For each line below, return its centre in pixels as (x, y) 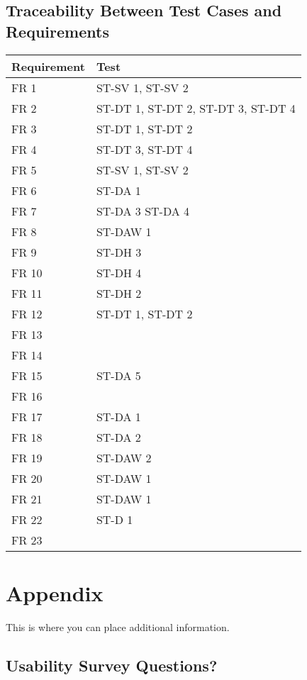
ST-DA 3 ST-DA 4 (143, 211)
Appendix (55, 592)
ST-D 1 (115, 519)
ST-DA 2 (118, 437)
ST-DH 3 (119, 252)
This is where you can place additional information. (118, 626)
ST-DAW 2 (124, 457)
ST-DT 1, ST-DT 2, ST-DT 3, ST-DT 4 (196, 108)
